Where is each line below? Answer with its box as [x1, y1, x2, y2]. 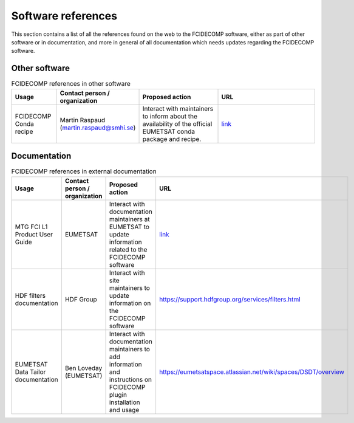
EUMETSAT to [109, 222, 150, 231]
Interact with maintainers [142, 104, 214, 112]
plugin [109, 390, 128, 399]
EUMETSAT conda [142, 127, 196, 136]
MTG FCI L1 [15, 222, 48, 231]
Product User [15, 230, 53, 238]
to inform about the [142, 112, 197, 120]
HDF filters [15, 291, 46, 300]
